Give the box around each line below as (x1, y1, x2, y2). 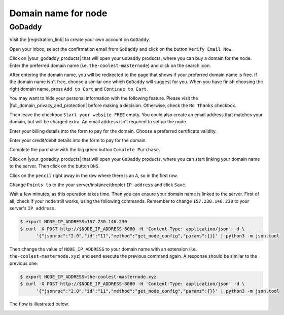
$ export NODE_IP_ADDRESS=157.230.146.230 (20, 219, 127, 225)
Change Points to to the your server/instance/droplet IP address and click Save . (9, 182, 187, 188)
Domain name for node (9, 8, 108, 19)
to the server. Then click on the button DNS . (9, 163, 100, 169)
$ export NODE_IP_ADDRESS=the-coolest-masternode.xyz (20, 274, 157, 279)
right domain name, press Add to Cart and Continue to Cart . (9, 86, 148, 92)
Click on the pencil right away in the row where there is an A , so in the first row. (9, 172, 178, 179)
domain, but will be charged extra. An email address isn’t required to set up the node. (9, 119, 188, 125)
